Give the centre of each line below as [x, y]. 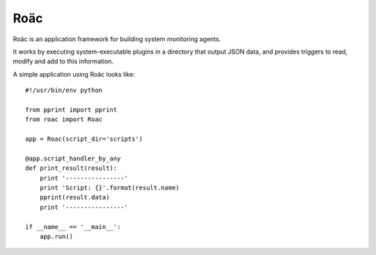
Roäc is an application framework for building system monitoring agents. [117, 39]
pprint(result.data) [75, 198]
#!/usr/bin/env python [64, 90]
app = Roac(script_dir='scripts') [84, 139]
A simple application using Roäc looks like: [74, 74]
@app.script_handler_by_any [73, 158]
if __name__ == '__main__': [73, 227]
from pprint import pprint [71, 109]
